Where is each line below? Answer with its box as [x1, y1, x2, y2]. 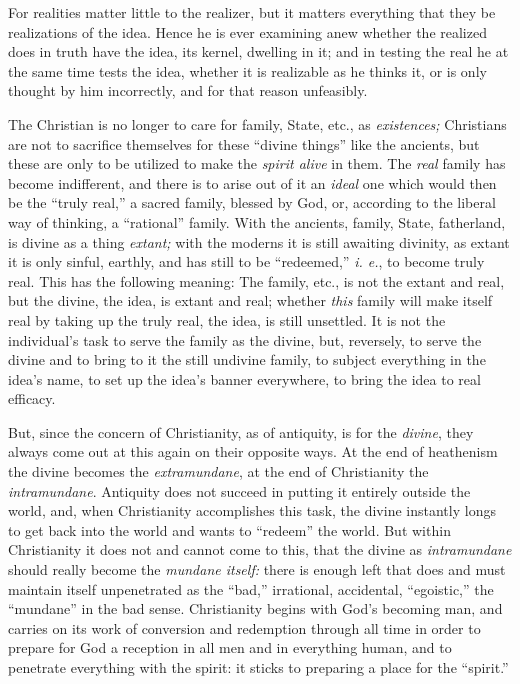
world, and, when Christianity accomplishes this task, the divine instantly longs [8, 500, 496, 521]
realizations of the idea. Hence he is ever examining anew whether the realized [8, 21, 487, 42]
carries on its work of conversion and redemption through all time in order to [8, 617, 481, 638]
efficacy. [8, 388, 56, 409]
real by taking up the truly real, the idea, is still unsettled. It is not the [8, 309, 446, 330]
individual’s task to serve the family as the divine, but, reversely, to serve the [8, 329, 482, 350]
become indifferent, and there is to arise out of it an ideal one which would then [8, 172, 497, 193]
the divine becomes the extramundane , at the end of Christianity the [8, 461, 429, 482]
